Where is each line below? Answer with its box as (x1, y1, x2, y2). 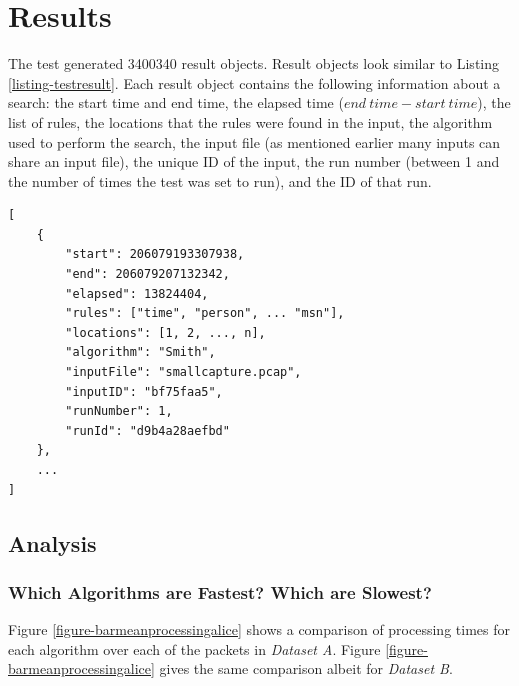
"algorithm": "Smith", (65, 345, 216, 360)
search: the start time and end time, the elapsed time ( (8, 92, 344, 113)
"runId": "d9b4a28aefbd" (65, 423, 230, 438)
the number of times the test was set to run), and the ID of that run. (8, 170, 432, 191)
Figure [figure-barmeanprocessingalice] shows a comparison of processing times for (8, 619, 510, 640)
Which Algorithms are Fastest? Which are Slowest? (8, 579, 432, 604)
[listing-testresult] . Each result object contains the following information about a (8, 72, 501, 93)
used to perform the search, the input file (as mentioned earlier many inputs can (8, 131, 501, 152)
